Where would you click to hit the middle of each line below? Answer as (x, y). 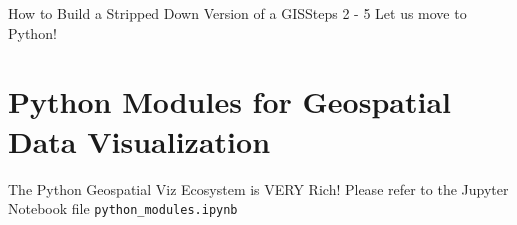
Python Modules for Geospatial (229, 101)
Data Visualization (139, 140)
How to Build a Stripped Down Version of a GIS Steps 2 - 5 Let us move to (237, 13)
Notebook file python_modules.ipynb (123, 208)
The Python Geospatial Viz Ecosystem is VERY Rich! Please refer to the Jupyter (258, 188)
